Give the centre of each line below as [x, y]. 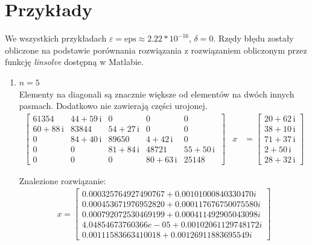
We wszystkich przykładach [56, 38]
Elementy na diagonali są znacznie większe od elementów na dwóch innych [157, 94]
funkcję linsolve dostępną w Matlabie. [74, 62]
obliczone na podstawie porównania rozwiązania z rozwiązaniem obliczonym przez [156, 50]
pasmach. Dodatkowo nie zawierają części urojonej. [113, 106]
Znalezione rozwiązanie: [62, 180]
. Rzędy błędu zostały [253, 38]
